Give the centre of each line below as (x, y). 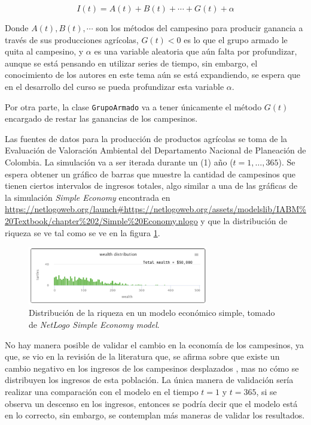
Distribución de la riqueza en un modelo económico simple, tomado (152, 313)
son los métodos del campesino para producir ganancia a (199, 28)
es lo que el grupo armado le (236, 39)
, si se (266, 392)
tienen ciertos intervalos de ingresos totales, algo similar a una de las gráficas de (151, 186)
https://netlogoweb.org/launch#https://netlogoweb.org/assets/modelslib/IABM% (155, 209)
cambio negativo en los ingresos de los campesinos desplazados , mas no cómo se (152, 368)
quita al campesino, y (44, 51)
